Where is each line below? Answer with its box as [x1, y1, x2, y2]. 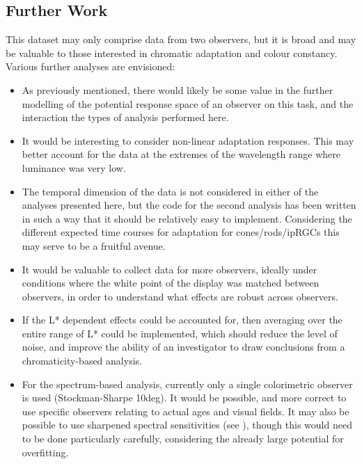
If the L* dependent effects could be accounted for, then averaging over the [22, 312, 343, 327]
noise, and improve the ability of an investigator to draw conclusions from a [22, 339, 345, 354]
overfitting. [22, 445, 69, 459]
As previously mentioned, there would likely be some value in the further [22, 82, 333, 97]
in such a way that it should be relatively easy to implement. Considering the [22, 211, 352, 225]
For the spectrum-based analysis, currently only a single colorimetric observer [22, 376, 353, 391]
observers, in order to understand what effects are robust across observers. [22, 289, 338, 303]
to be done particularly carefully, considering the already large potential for [22, 431, 344, 446]
